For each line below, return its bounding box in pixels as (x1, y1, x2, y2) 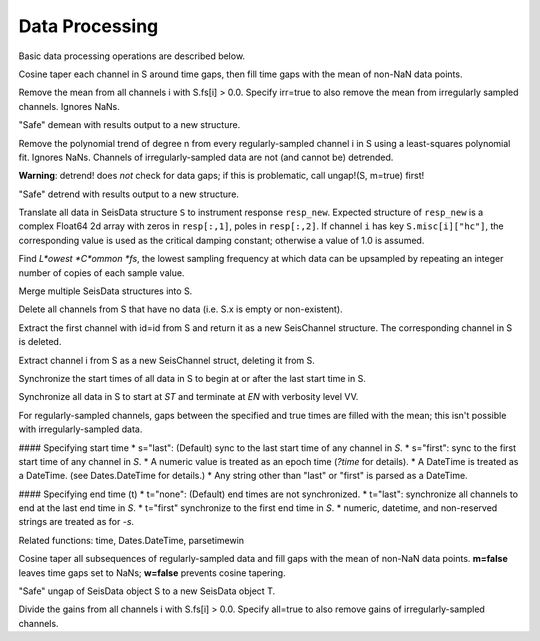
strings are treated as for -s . (18, 516, 135, 528)
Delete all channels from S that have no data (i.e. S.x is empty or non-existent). (18, 303, 344, 315)
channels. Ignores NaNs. (18, 100, 120, 112)
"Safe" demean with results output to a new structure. (18, 119, 241, 131)
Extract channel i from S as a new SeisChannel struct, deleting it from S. (18, 354, 315, 366)
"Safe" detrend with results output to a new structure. (18, 188, 240, 200)
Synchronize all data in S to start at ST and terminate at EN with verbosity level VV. (18, 391, 359, 403)
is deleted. (18, 336, 62, 348)
